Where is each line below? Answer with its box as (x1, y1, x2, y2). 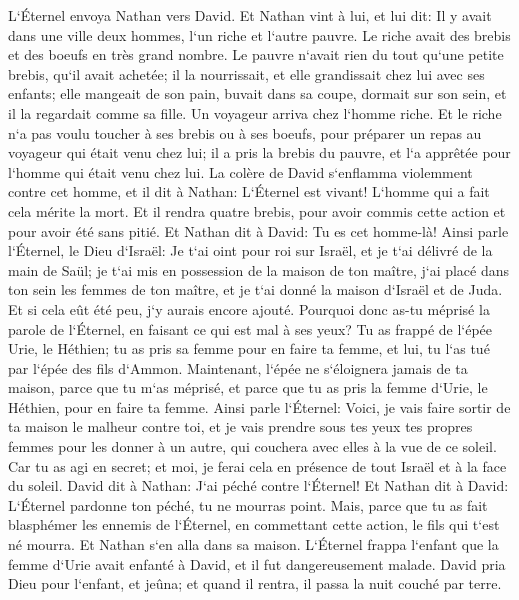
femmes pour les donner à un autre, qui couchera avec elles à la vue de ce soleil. (8, 436, 497, 457)
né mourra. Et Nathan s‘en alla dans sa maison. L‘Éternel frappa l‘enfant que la (8, 534, 499, 555)
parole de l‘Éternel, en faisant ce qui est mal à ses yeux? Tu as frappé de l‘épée (8, 318, 493, 339)
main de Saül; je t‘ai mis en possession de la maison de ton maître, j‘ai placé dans (8, 259, 510, 280)
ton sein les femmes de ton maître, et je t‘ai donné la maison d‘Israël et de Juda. (8, 279, 503, 300)
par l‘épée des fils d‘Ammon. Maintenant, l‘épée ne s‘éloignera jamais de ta (8, 357, 468, 378)
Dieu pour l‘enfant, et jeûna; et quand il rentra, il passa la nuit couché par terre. (8, 573, 502, 594)
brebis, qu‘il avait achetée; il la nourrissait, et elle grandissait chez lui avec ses (8, 63, 485, 84)
